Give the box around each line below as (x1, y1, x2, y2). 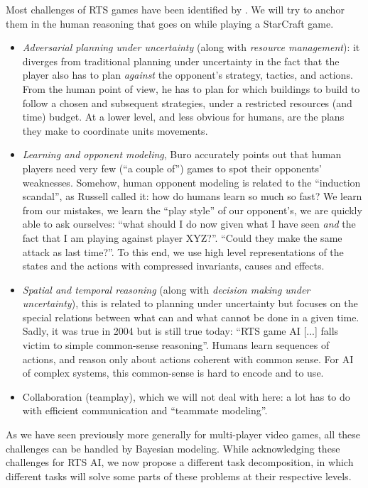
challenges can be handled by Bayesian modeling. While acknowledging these (6, 440, 340, 455)
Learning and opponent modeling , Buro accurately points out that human (22, 147, 342, 162)
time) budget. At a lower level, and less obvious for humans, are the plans (22, 109, 345, 124)
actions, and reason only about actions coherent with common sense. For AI (22, 351, 354, 366)
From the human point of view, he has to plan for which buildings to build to (22, 81, 360, 96)
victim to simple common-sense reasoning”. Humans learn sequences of (22, 338, 330, 353)
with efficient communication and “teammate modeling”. (22, 403, 268, 418)
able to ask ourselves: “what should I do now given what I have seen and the (22, 216, 356, 231)
